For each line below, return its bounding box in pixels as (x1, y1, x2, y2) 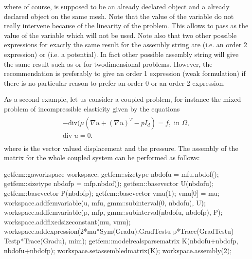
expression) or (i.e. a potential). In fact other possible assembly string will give (4, 49, 239, 59)
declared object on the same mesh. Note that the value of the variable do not (4, 11, 234, 21)
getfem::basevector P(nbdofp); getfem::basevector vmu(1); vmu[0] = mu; (4, 188, 219, 198)
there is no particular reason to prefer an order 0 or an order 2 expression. (4, 77, 225, 88)
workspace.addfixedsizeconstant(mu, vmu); (4, 216, 131, 226)
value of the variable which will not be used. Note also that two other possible (4, 30, 237, 40)
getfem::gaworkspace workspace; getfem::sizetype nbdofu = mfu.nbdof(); (4, 168, 219, 179)
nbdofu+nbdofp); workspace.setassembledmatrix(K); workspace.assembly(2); (4, 245, 232, 255)
